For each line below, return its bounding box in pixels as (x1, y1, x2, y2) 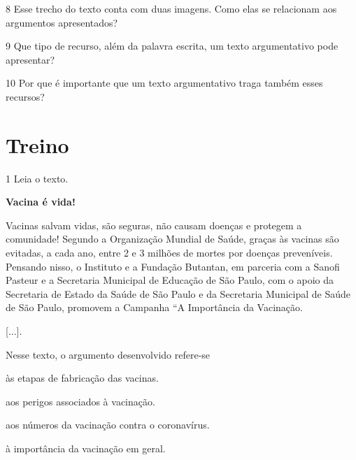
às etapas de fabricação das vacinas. (6, 371, 159, 385)
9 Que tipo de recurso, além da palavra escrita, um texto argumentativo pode (6, 38, 339, 53)
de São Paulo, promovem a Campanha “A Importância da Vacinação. (6, 300, 303, 315)
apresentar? (6, 52, 55, 66)
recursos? (6, 89, 45, 103)
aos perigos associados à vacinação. (6, 394, 155, 408)
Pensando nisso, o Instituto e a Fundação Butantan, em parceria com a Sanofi (6, 259, 340, 273)
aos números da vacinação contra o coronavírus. (6, 417, 210, 432)
